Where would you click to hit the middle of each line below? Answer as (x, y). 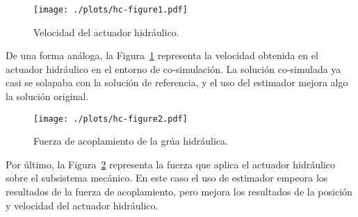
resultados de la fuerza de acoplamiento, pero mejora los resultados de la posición (179, 192)
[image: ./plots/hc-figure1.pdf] (111, 10)
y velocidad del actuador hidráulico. (82, 205)
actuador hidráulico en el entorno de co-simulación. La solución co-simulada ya (173, 69)
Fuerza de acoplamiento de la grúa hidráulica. (131, 141)
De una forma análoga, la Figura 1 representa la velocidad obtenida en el (162, 55)
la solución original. (47, 96)
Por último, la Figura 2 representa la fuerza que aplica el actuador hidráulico (171, 164)
